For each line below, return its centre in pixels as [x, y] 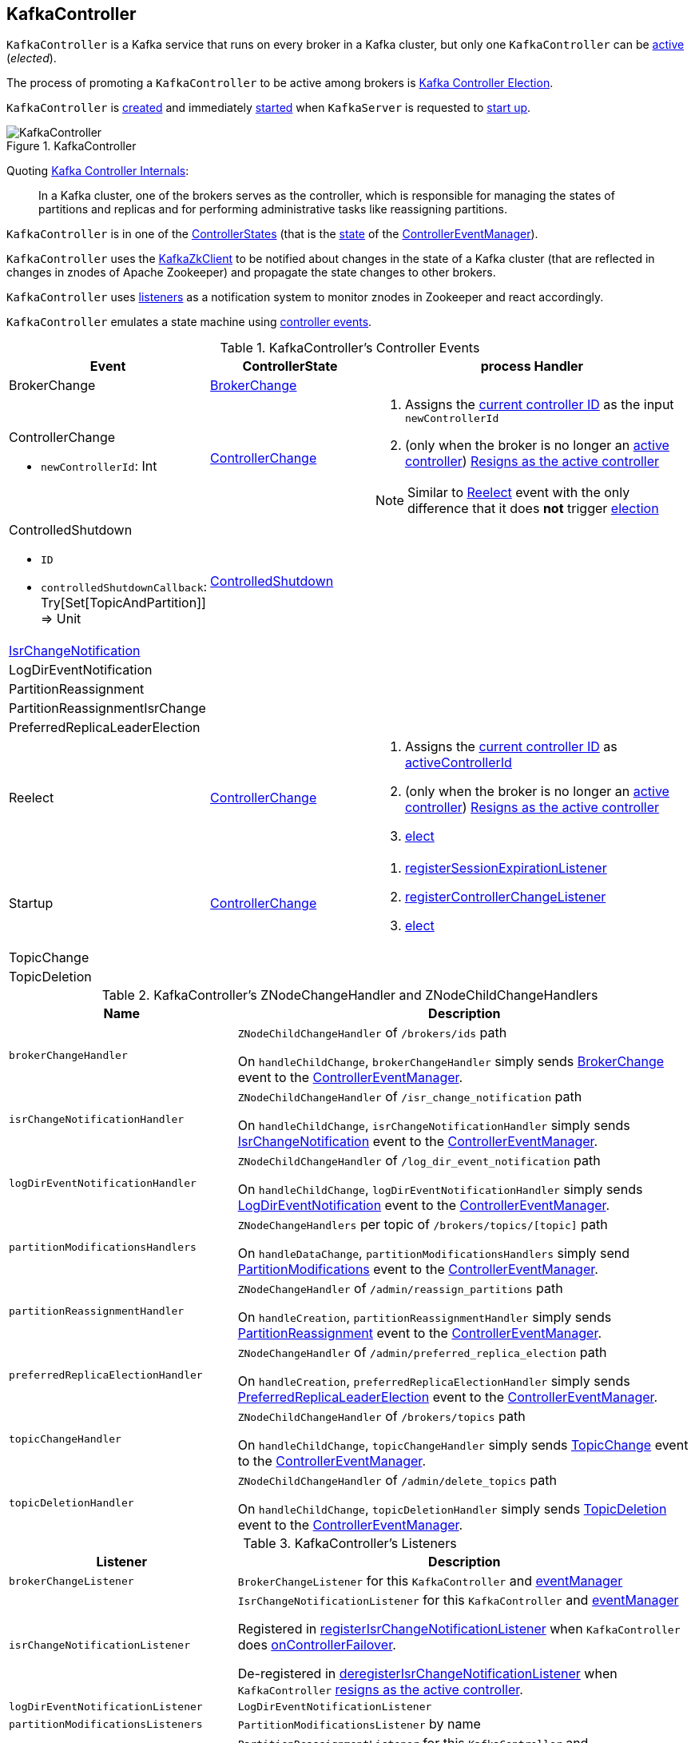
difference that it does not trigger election [533, 509]
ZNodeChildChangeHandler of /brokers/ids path [372, 1033]
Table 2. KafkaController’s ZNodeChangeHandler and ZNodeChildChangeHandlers [350, 995]
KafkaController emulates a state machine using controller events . [189, 322]
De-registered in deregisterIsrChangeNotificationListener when [427, 1674]
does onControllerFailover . [317, 1645]
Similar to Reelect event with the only [518, 493]
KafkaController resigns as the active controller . [380, 1690]
